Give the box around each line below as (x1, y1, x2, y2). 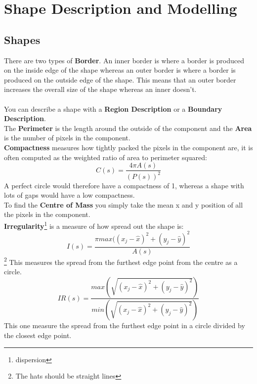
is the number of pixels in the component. (4, 132, 130, 143)
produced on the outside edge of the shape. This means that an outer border (4, 74, 236, 85)
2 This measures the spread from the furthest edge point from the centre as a (4, 255, 238, 267)
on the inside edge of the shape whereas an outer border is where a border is (4, 65, 236, 75)
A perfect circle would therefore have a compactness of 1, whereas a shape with (4, 180, 244, 190)
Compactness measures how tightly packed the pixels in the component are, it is (4, 142, 253, 152)
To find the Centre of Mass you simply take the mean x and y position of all (4, 199, 243, 210)
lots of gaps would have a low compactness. (4, 190, 135, 200)
